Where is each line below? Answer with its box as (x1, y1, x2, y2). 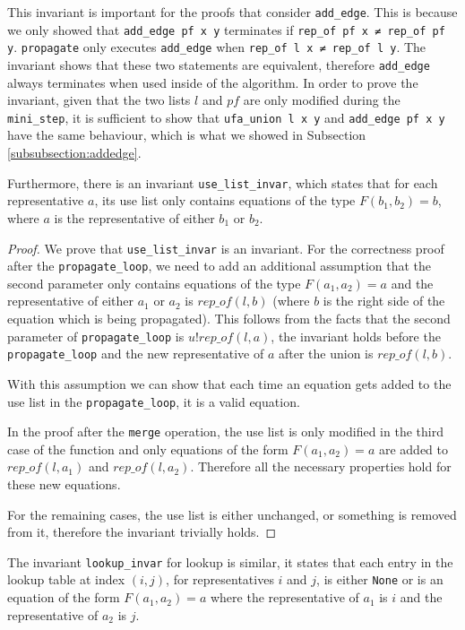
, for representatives (166, 570, 274, 589)
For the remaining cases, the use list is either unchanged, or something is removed (7, 505, 457, 523)
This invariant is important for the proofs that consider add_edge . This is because (7, 3, 458, 21)
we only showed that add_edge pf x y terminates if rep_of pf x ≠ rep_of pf (7, 20, 445, 39)
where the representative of (210, 588, 359, 607)
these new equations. (7, 475, 121, 493)
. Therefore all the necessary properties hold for (190, 457, 452, 476)
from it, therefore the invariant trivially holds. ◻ (7, 522, 277, 541)
